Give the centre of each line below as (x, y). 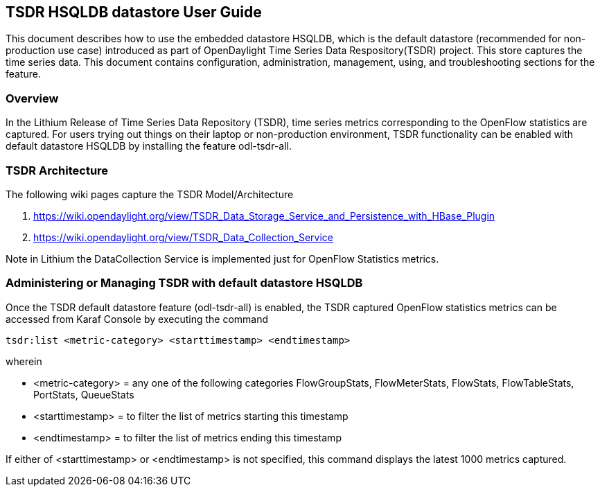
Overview (32, 98)
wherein (24, 361)
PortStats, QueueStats (84, 394)
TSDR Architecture (57, 170)
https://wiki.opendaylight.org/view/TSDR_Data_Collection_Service (183, 237)
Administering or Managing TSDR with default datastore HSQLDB (184, 283)
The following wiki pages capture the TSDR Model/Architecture (150, 194)
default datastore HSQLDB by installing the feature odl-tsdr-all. (149, 146)
